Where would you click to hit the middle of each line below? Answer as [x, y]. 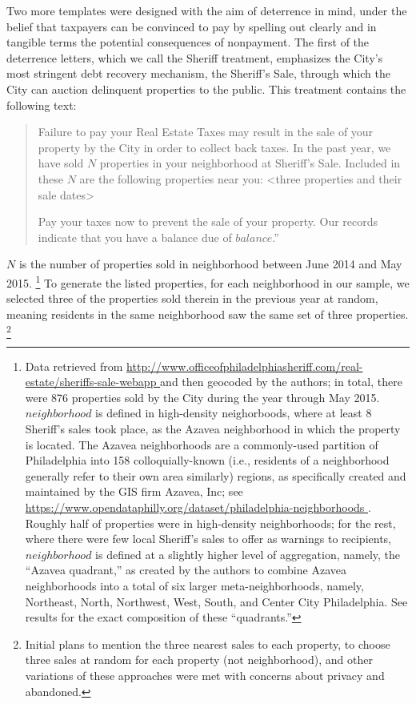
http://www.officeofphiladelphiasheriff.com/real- [245, 366]
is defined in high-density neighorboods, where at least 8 [234, 413]
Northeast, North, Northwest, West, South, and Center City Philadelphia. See [216, 601]
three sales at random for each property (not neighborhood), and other [199, 660]
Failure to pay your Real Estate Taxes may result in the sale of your [206, 132]
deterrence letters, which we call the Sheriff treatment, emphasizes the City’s [195, 57]
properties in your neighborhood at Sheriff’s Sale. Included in [250, 163]
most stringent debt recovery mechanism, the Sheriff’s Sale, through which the [198, 73]
